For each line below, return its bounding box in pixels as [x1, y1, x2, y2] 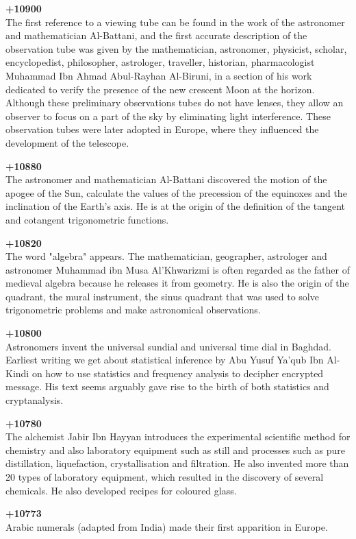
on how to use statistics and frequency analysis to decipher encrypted [31, 366, 324, 380]
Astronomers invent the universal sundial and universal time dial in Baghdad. [5, 339, 331, 353]
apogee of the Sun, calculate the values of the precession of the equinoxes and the [5, 185, 347, 200]
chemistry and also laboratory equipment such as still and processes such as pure [5, 442, 345, 457]
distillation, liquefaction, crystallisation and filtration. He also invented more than [5, 456, 349, 470]
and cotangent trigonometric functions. [5, 212, 169, 226]
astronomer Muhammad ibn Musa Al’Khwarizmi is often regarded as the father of [5, 262, 351, 276]
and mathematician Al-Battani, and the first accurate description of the [5, 28, 307, 43]
